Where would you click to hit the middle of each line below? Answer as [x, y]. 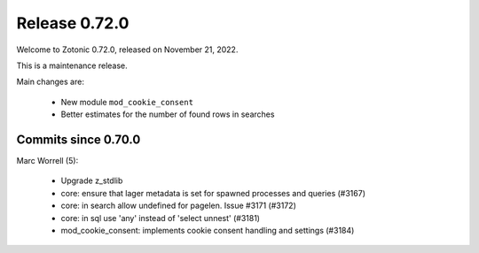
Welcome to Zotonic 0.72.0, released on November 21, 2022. [127, 50]
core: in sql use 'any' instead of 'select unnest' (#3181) [161, 218]
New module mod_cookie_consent [127, 102]
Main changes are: [50, 82]
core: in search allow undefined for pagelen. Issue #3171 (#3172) [178, 206]
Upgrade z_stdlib [92, 180]
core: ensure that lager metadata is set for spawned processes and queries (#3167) [213, 193]
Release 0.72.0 [73, 23]
